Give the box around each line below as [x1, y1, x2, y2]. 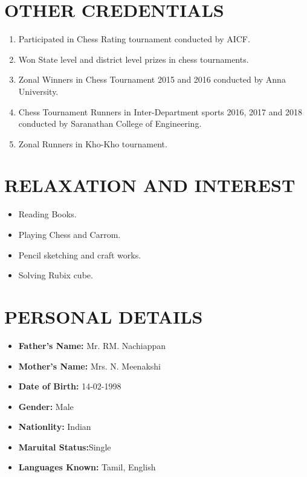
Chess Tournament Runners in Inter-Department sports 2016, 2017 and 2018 [18, 105, 302, 118]
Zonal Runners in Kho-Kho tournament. [18, 137, 167, 150]
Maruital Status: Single [18, 440, 111, 453]
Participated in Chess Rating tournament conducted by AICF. [18, 33, 250, 45]
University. [18, 85, 59, 97]
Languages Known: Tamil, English [18, 461, 156, 473]
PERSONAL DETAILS [4, 304, 203, 328]
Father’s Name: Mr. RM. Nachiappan [18, 339, 166, 351]
